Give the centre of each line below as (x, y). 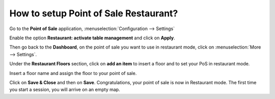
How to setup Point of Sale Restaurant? (94, 13)
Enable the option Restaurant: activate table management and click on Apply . (92, 38)
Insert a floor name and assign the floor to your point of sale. (73, 73)
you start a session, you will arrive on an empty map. (65, 90)
